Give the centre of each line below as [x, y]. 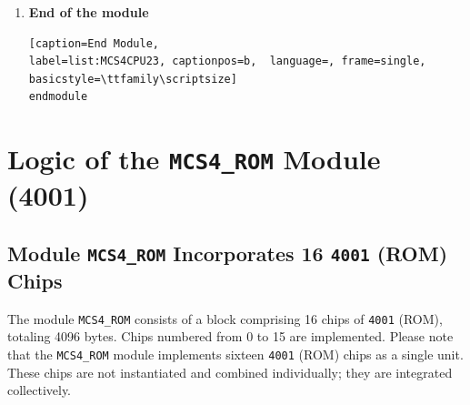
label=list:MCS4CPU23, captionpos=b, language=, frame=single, [227, 61]
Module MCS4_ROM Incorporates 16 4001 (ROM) [228, 253]
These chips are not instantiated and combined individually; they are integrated [230, 372]
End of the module [89, 12]
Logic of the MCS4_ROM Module [194, 159]
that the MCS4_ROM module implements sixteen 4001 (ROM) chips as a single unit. [235, 354]
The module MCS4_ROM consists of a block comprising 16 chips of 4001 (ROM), [225, 318]
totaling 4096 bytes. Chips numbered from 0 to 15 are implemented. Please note [230, 336]
